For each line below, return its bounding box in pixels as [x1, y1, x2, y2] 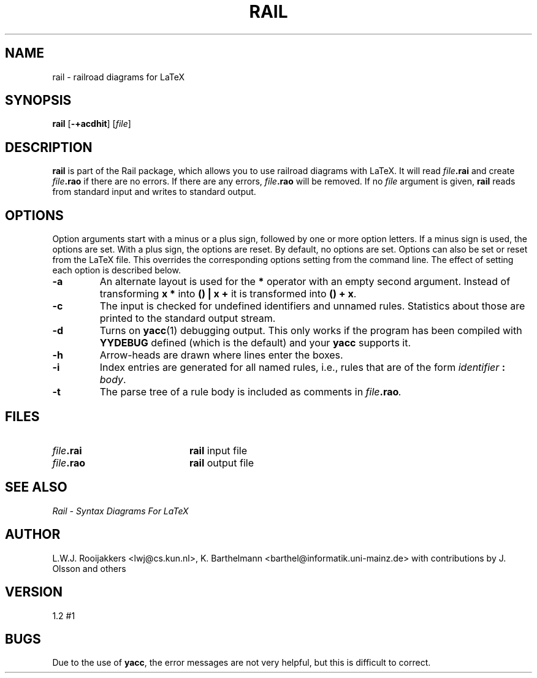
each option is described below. [52, 265, 181, 276]
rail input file [189, 444, 248, 457]
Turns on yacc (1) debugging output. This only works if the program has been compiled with [99, 324, 522, 337]
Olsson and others [52, 563, 126, 574]
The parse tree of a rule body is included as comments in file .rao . [99, 386, 402, 398]
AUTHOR [5, 527, 61, 543]
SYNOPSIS [5, 93, 72, 109]
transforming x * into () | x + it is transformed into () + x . [99, 288, 357, 300]
